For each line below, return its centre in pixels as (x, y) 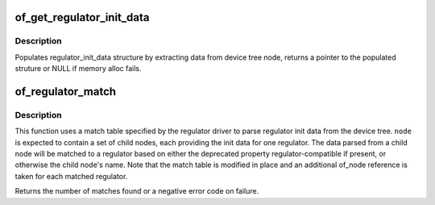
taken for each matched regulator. (71, 176)
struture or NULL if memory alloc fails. (78, 69)
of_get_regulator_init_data (82, 17)
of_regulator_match (66, 92)
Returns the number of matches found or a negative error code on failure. (137, 191)
